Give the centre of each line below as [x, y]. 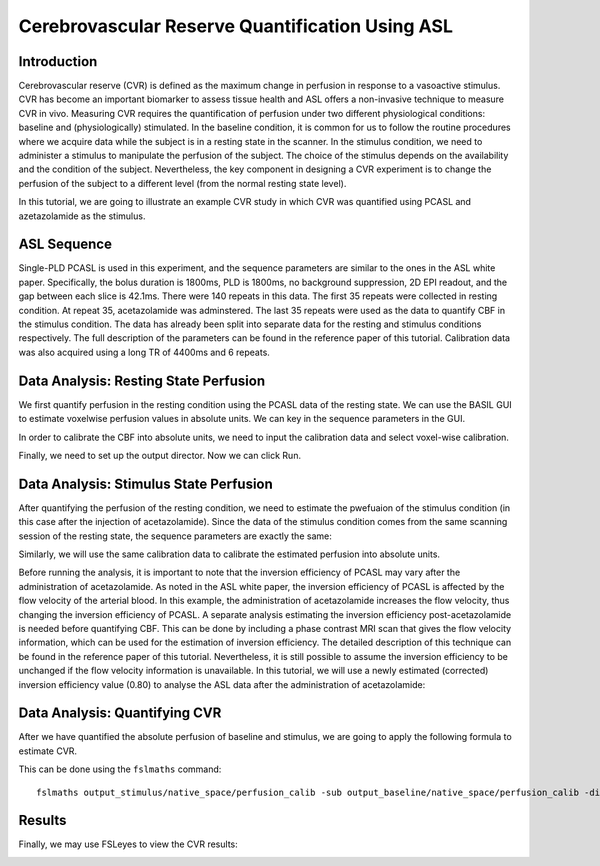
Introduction [58, 61]
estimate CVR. [48, 751]
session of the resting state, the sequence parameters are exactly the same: [175, 536]
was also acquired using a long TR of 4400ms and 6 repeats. [144, 352]
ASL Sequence [65, 244]
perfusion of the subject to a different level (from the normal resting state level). [182, 183]
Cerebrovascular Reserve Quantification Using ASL [236, 26]
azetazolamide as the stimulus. [82, 216]
